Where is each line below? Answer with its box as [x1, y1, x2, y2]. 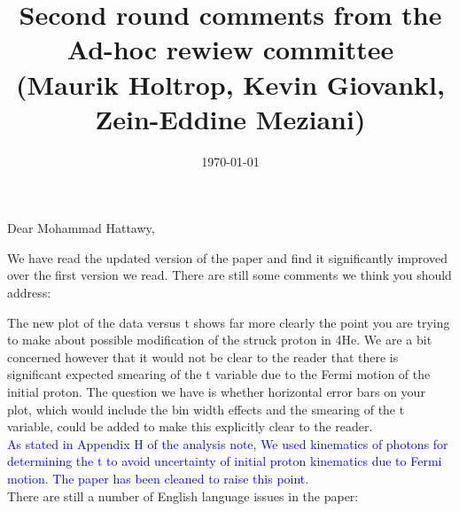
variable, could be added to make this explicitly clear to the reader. [7, 417, 373, 436]
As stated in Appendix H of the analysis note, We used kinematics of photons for [7, 434, 448, 453]
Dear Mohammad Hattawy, [7, 219, 155, 237]
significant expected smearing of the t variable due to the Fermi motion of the [7, 365, 431, 383]
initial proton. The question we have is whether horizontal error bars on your [7, 383, 425, 401]
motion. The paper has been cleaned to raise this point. [7, 469, 309, 487]
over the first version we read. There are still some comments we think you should [7, 266, 452, 284]
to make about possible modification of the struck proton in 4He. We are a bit [7, 330, 432, 349]
